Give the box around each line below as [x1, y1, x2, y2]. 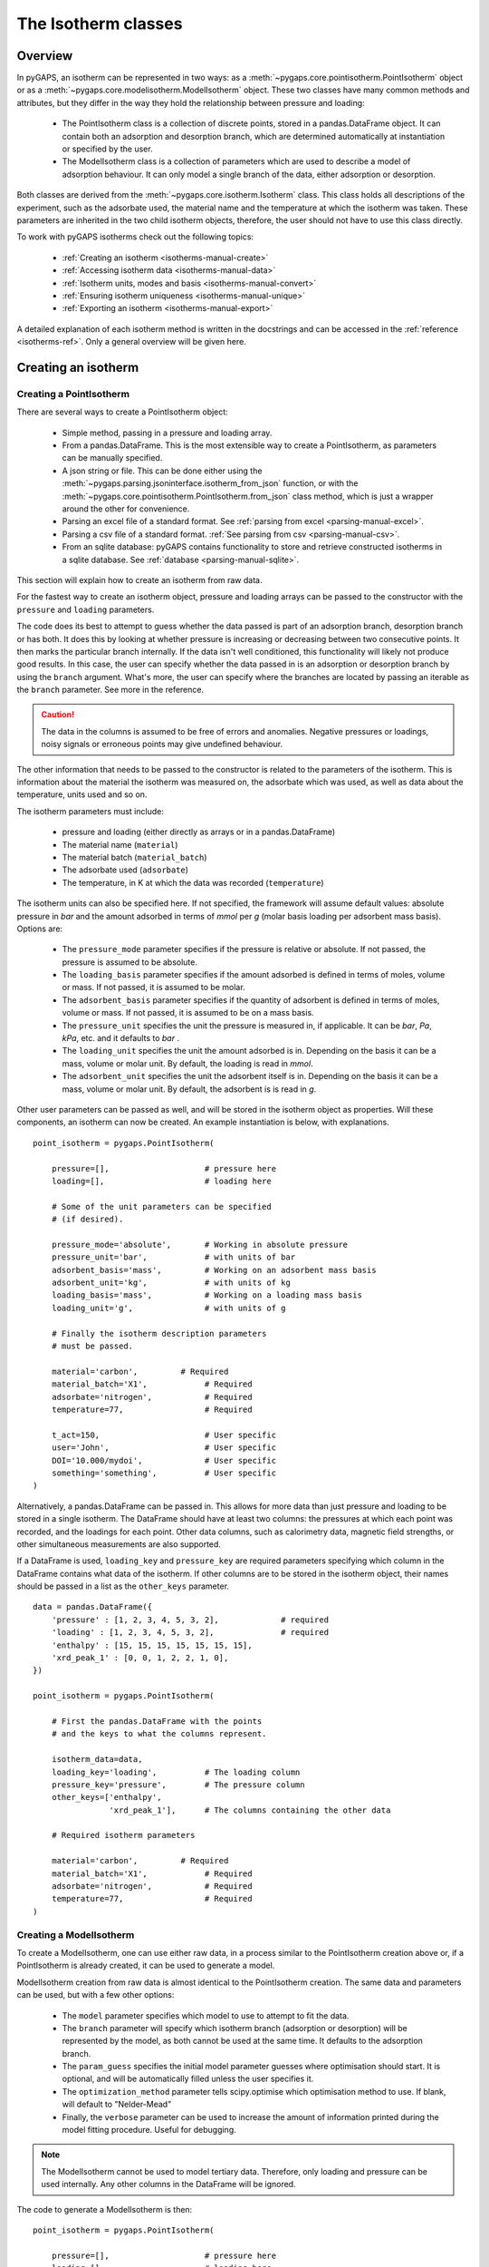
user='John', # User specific [51, 1443, 276, 1453]
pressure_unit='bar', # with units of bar [51, 1252, 296, 1262]
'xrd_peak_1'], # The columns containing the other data [109, 1805, 391, 1815]
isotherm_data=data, [51, 1755, 143, 1765]
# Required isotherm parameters [51, 1830, 196, 1841]
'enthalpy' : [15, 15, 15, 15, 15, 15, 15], [51, 1639, 253, 1650]
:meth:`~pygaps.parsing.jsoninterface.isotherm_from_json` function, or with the [62, 478, 359, 489]
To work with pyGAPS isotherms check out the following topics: [16, 231, 254, 242]
